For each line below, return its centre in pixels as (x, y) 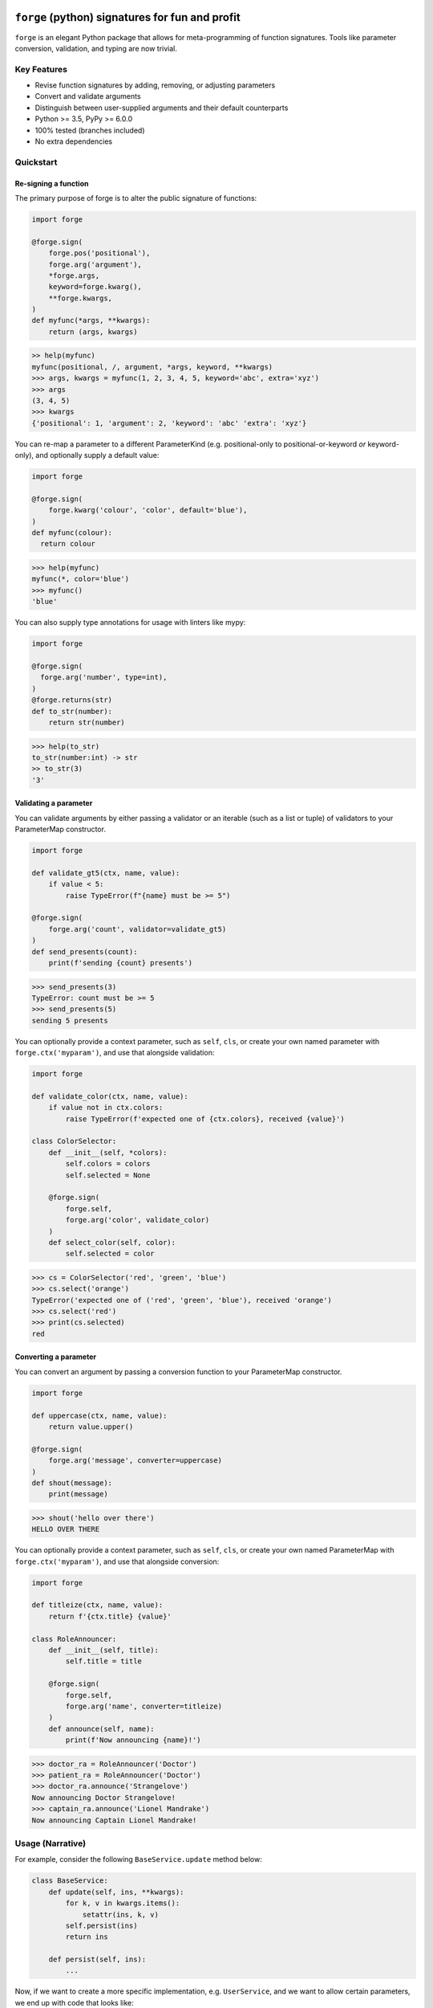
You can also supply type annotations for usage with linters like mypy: (130, 622)
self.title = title (103, 1661)
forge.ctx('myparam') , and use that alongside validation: (115, 1053)
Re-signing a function (52, 183)
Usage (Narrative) (51, 1843)
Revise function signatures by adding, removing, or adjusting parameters (155, 85)
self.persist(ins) (101, 1925)
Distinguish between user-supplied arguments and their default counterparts (162, 108)
